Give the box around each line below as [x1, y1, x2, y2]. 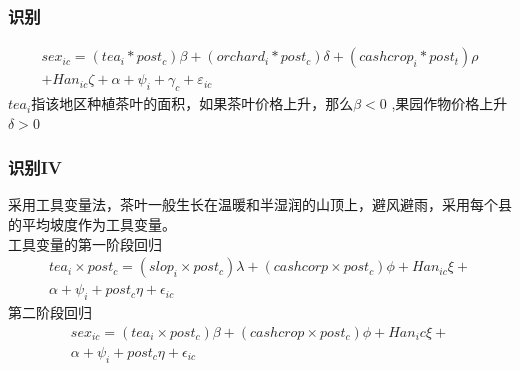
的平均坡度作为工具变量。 [8, 214, 176, 235]
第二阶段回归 [8, 302, 92, 323]
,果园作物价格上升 [391, 93, 508, 114]
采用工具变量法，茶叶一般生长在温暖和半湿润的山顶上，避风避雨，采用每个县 [8, 194, 512, 215]
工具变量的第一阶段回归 [8, 233, 162, 254]
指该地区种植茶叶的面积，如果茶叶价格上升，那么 [31, 93, 354, 114]
